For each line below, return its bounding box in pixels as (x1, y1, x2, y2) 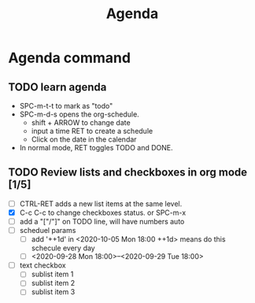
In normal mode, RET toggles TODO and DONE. (19, 143, 173, 152)
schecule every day (31, 243, 96, 253)
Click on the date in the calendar (31, 135, 137, 144)
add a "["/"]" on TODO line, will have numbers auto (19, 216, 185, 226)
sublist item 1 (31, 269, 74, 279)
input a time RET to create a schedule (31, 127, 153, 135)
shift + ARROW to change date (31, 118, 131, 127)
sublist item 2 (31, 279, 76, 288)
